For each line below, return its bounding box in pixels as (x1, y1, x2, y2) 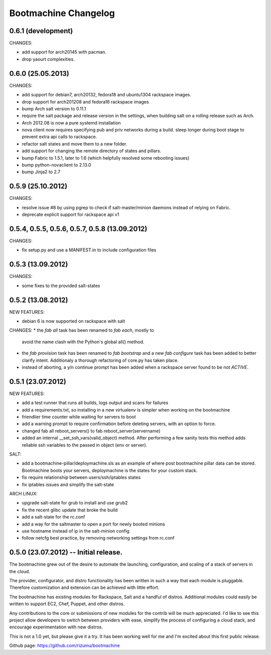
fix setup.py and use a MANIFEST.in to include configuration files (22, 247, 157, 253)
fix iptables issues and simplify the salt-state (22, 481, 114, 487)
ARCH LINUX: (9, 490, 38, 496)
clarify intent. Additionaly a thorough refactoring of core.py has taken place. (22, 357, 179, 363)
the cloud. (9, 568, 30, 574)
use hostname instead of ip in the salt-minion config (22, 528, 130, 534)
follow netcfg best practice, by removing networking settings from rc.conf (22, 535, 175, 541)
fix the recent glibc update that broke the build (22, 507, 118, 513)
